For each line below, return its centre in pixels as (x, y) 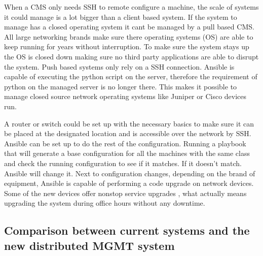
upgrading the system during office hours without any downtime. (105, 203)
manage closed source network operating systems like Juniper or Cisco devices (125, 96)
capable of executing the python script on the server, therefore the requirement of (131, 76)
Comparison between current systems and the (127, 230)
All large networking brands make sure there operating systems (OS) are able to (129, 36)
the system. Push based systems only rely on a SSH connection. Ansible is (119, 66)
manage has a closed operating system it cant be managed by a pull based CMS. (129, 27)
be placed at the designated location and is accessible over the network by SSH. (128, 133)
